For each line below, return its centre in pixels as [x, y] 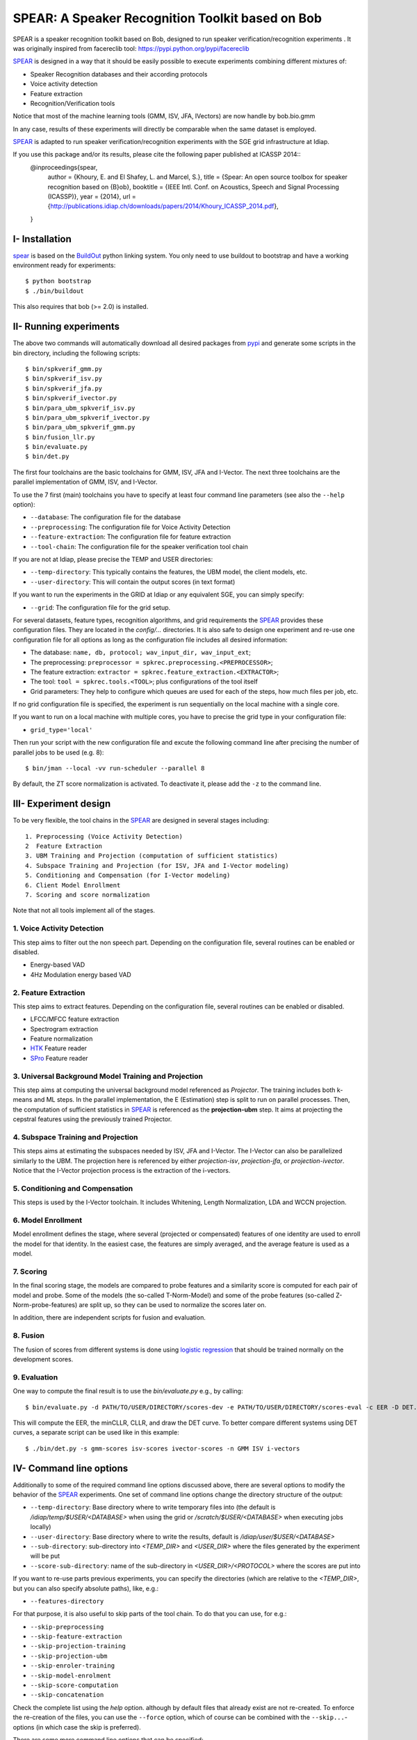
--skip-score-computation [74, 1685]
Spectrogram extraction [64, 1029]
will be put [45, 1556]
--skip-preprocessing [67, 1627]
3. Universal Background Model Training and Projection [108, 1076]
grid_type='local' [62, 730]
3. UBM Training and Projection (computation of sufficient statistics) [152, 856]
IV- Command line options [71, 1468]
